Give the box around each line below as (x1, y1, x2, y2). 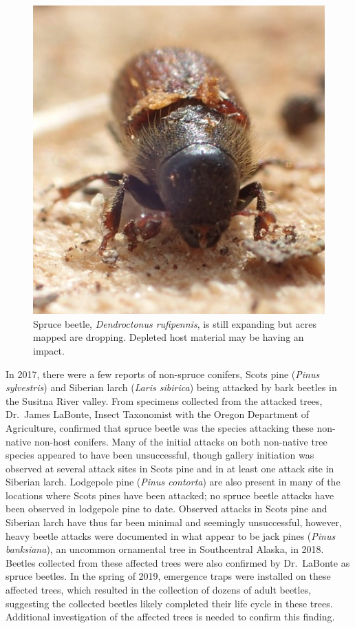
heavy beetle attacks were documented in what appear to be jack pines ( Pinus (6, 528, 336, 543)
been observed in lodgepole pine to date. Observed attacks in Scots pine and (6, 501, 327, 516)
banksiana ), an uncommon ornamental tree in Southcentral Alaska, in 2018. (6, 542, 324, 556)
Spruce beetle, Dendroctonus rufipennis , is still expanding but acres (33, 316, 316, 331)
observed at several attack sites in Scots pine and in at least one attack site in (6, 461, 334, 475)
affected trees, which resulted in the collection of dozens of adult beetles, (6, 583, 312, 597)
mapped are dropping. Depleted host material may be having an (33, 330, 304, 344)
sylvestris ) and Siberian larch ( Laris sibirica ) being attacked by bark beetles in (6, 380, 337, 395)
